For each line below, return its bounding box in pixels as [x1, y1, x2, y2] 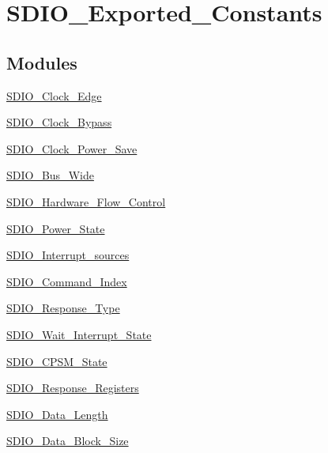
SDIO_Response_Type [6, 300, 120, 316]
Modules [6, 50, 77, 74]
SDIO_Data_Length [6, 406, 108, 422]
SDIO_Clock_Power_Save [6, 140, 138, 157]
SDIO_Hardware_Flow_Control [6, 193, 166, 210]
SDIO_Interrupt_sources [6, 247, 130, 263]
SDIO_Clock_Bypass [6, 114, 112, 130]
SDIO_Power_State [6, 220, 105, 236]
